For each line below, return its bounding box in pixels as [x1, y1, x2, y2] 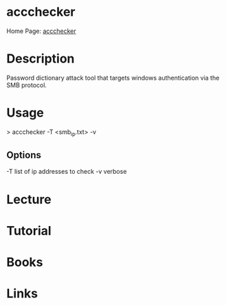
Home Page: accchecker [6, 27, 76, 35]
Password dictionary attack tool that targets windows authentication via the [6, 74, 220, 82]
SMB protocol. [6, 80, 47, 89]
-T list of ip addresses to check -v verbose [6, 168, 127, 176]
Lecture [6, 192, 52, 207]
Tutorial [6, 223, 52, 238]
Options [6, 149, 42, 161]
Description [6, 51, 75, 67]
